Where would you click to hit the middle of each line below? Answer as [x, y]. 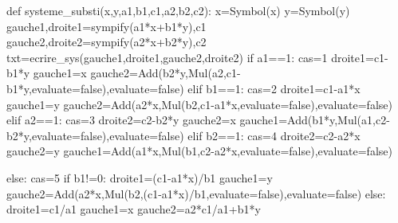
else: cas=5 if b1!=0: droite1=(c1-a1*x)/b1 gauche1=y [140, 177]
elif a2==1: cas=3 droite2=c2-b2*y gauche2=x [121, 120]
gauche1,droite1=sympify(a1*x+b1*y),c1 [106, 26]
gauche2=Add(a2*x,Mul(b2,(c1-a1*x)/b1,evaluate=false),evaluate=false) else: [196, 193]
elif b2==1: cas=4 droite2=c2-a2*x [274, 135]
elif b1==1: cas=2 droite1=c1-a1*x [274, 88]
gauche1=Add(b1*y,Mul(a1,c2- [315, 120]
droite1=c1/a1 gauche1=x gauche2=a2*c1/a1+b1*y [134, 209]
